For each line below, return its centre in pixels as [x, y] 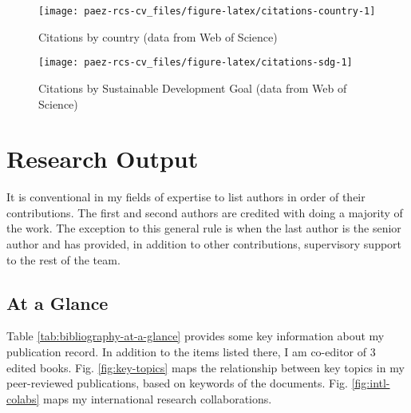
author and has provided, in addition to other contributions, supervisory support [204, 244]
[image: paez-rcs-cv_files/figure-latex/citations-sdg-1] [196, 63]
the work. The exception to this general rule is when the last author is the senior [204, 228]
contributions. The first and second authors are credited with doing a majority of [205, 212]
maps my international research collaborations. [157, 398]
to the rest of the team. [63, 259]
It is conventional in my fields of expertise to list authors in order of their [186, 197]
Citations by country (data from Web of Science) [158, 36]
